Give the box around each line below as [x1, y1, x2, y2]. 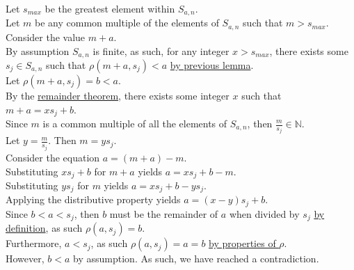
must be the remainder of [109, 206, 218, 221]
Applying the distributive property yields [6, 192, 181, 207]
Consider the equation [6, 150, 100, 164]
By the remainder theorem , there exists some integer [6, 88, 230, 102]
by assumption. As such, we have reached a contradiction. [73, 251, 319, 266]
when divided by [229, 206, 300, 221]
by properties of [209, 236, 276, 251]
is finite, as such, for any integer [92, 43, 230, 58]
